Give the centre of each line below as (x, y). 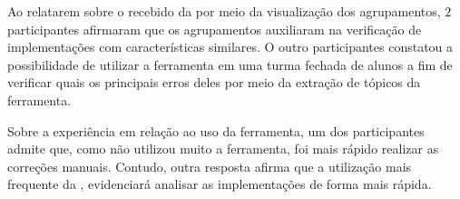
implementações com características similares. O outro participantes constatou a (230, 47)
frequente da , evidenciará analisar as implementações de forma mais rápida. (220, 184)
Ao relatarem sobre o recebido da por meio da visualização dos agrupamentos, (224, 11)
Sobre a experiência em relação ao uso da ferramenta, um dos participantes (216, 130)
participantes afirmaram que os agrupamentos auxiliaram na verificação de (215, 29)
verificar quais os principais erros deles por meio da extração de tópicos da (214, 82)
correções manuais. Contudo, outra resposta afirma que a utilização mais (210, 166)
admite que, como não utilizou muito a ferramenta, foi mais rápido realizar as (223, 149)
